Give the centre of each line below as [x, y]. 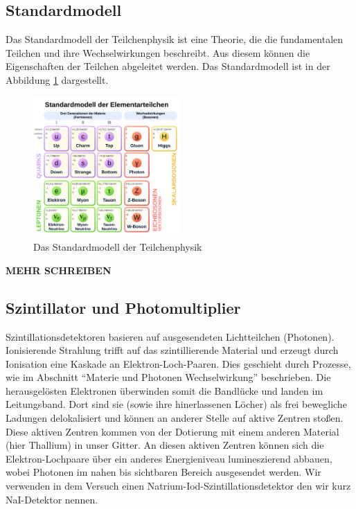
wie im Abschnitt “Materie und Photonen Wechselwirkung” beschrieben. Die [168, 377]
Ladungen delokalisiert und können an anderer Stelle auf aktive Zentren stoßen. [175, 418]
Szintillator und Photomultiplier [123, 307]
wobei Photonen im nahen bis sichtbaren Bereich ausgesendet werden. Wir [163, 472]
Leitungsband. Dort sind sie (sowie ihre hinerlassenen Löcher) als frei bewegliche [176, 404]
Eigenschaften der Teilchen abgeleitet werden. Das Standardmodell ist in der [168, 66]
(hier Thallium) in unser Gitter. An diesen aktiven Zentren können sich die [165, 445]
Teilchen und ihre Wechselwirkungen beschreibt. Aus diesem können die [158, 52]
